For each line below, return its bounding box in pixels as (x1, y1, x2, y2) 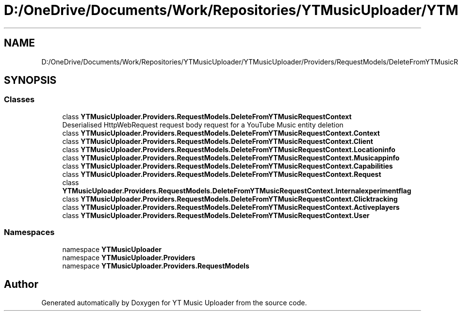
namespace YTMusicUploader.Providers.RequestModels (62, 261, 249, 270)
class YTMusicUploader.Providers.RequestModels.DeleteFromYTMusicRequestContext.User (62, 211, 370, 220)
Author (4, 278, 38, 290)
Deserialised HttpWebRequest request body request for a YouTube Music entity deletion (62, 120, 343, 129)
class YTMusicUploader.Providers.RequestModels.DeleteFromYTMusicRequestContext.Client (62, 137, 373, 145)
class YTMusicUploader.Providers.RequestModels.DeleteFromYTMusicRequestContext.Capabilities (62, 161, 393, 170)
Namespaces (4, 227, 55, 237)
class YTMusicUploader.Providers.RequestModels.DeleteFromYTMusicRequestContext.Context (62, 128, 380, 137)
